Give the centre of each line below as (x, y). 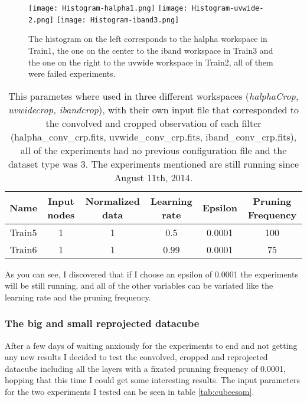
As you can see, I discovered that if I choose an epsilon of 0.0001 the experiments (152, 274)
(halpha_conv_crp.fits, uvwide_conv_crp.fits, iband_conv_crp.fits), (153, 136)
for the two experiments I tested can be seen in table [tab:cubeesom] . (130, 392)
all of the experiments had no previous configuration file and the (153, 150)
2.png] (41, 20)
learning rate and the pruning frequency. (78, 297)
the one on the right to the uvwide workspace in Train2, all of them (151, 62)
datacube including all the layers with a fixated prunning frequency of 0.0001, (145, 368)
